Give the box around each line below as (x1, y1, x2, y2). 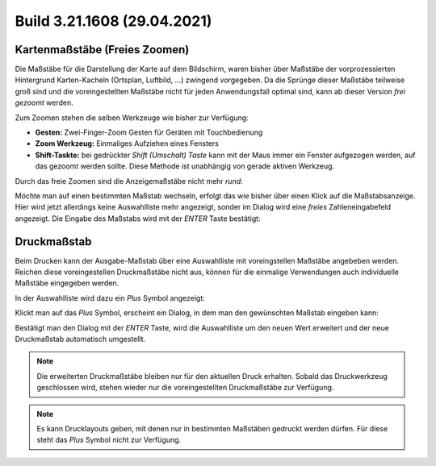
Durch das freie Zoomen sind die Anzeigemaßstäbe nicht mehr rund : (15, 176, 244, 185)
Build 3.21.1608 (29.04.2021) (15, 12, 212, 30)
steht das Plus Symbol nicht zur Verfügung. (36, 435, 182, 445)
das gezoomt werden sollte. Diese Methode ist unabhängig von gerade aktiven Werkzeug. (35, 161, 335, 171)
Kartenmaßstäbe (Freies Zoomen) (15, 43, 190, 56)
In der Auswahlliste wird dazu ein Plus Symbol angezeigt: (15, 293, 205, 302)
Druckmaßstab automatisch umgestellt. (15, 335, 146, 343)
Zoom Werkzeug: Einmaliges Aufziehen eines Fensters (35, 139, 220, 148)
